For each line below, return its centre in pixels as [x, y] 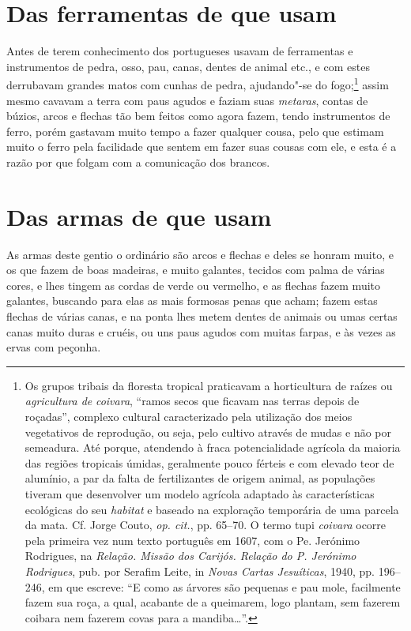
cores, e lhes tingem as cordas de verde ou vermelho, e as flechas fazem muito [194, 285]
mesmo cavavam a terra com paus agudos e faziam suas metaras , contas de [187, 100]
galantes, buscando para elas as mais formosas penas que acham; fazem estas [192, 300]
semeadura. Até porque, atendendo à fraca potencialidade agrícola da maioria [213, 447]
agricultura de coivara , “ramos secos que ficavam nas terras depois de [192, 401]
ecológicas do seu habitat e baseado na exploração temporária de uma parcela [212, 509]
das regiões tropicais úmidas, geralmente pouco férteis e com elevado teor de [209, 462]
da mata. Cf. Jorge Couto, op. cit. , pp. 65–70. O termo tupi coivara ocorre [205, 525]
